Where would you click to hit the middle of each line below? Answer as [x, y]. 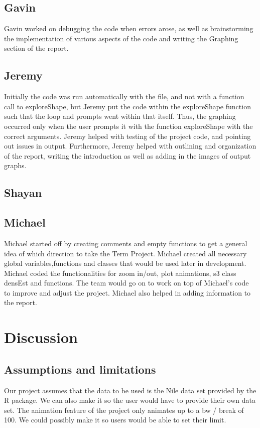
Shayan [23, 193]
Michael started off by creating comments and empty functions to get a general [126, 243]
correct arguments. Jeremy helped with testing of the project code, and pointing [127, 136]
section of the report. [36, 48]
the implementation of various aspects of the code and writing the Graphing [121, 38]
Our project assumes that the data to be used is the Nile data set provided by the [130, 390]
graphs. [15, 165]
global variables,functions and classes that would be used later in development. [125, 263]
